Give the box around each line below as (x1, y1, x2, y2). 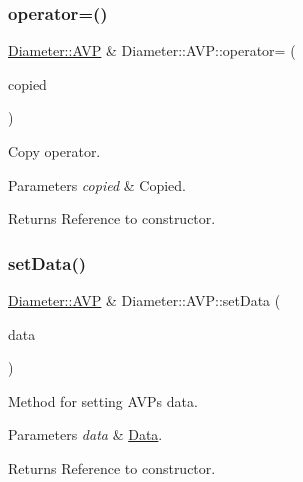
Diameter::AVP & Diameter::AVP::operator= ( (8, 40, 296, 61)
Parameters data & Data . (8, 424, 163, 445)
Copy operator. (8, 141, 101, 161)
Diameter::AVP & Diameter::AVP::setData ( (8, 290, 281, 310)
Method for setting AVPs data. (8, 390, 198, 411)
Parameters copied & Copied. (8, 174, 186, 195)
